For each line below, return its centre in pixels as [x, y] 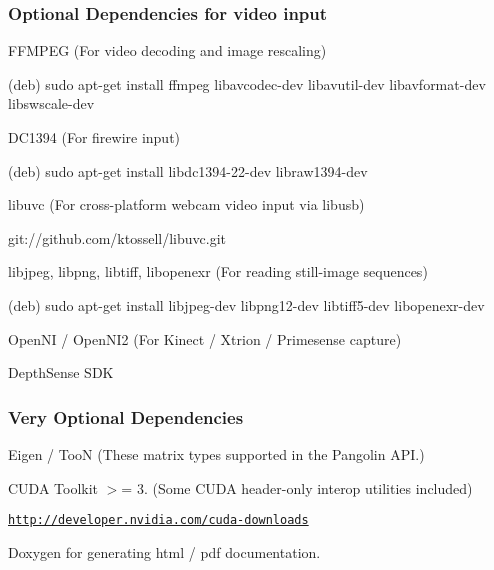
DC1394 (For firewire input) [94, 137]
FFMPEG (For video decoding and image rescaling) [167, 50]
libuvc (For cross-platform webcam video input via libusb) [186, 204]
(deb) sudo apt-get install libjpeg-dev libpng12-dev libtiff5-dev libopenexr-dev [246, 304]
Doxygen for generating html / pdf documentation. [164, 551]
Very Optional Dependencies [126, 416]
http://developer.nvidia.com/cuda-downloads [158, 520]
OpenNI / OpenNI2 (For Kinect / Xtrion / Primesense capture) [205, 338]
